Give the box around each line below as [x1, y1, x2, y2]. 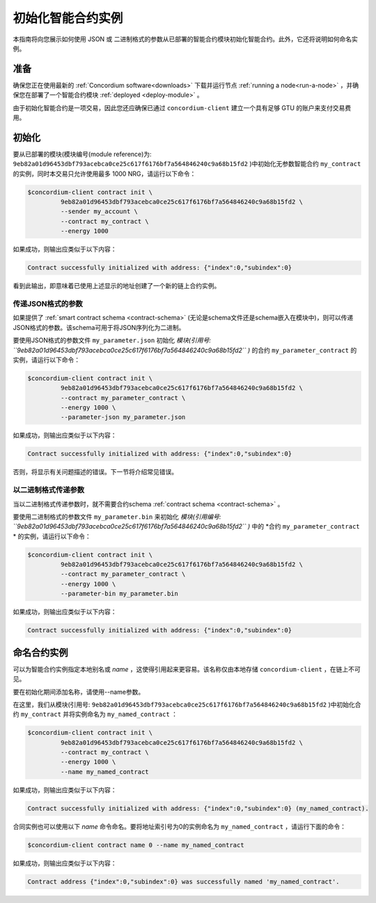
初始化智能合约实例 [13, 10, 123, 26]
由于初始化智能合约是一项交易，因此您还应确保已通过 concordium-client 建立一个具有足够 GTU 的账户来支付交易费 [13, 103, 352, 112]
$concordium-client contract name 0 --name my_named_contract [27, 841, 244, 849]
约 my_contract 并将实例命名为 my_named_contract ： [13, 710, 178, 718]
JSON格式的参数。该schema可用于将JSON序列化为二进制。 [13, 323, 185, 331]
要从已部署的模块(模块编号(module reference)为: [13, 150, 152, 158]
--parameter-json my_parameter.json [60, 413, 186, 421]
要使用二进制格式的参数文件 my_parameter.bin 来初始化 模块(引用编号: [13, 513, 221, 521]
